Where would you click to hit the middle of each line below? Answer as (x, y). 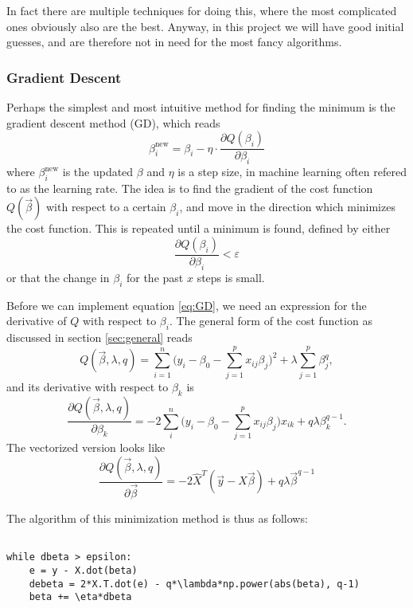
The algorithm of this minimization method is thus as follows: (157, 518)
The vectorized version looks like (86, 447)
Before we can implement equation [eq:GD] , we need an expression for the (187, 305)
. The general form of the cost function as (271, 321)
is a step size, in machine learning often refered (292, 172)
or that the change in (58, 277)
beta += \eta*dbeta (80, 597)
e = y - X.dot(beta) (83, 570)
